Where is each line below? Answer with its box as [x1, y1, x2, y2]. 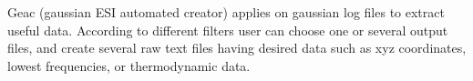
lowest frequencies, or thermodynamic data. [7, 56, 251, 75]
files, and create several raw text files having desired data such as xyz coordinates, [7, 38, 467, 57]
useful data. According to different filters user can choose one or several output [7, 20, 448, 39]
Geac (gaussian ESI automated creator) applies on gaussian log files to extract [7, 3, 445, 21]
